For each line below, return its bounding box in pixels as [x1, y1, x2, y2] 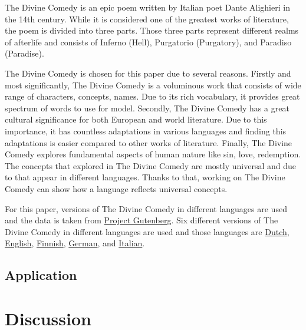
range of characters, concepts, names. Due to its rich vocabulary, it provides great [5, 90, 300, 103]
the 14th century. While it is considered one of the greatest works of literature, [5, 12, 289, 25]
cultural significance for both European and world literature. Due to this [5, 113, 267, 126]
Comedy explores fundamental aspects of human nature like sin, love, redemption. [5, 148, 301, 160]
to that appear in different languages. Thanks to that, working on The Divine [5, 171, 285, 183]
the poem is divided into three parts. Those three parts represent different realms [5, 24, 299, 37]
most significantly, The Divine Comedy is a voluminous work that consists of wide [5, 78, 301, 91]
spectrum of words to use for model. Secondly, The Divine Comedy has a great [5, 101, 289, 114]
